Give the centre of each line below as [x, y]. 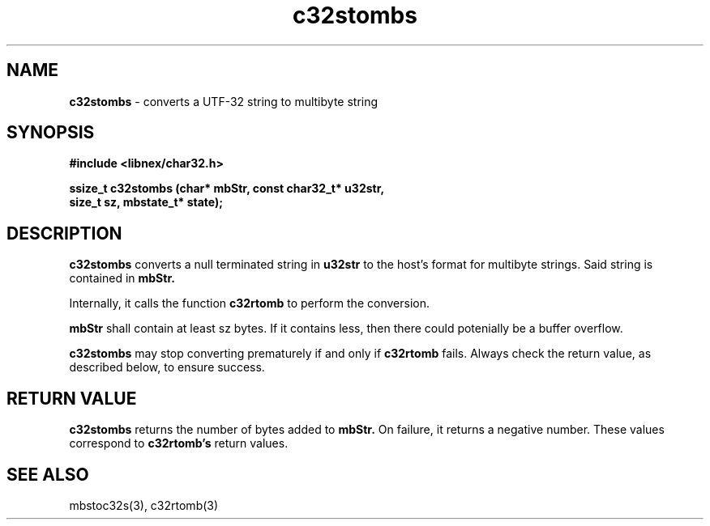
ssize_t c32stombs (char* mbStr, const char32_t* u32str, [227, 189]
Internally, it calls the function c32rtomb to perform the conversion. [249, 303]
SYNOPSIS [51, 133]
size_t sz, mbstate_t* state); [146, 202]
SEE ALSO [48, 474]
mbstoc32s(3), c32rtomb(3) [144, 505]
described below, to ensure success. [167, 367]
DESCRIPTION [64, 233]
